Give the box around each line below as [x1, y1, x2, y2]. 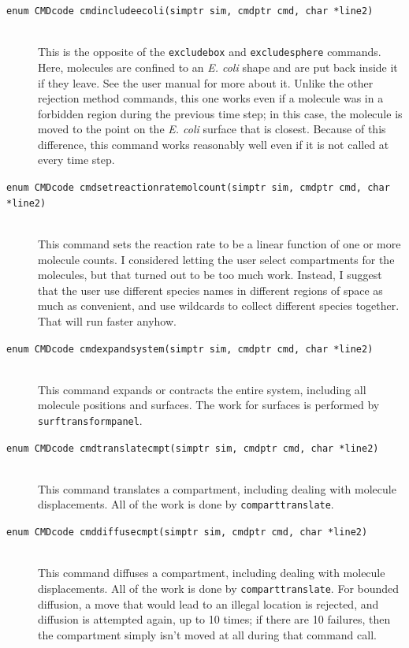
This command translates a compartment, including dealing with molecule [38, 480, 396, 497]
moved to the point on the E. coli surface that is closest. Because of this [38, 121, 386, 137]
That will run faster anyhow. [38, 312, 177, 329]
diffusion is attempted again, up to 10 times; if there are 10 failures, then [38, 611, 391, 628]
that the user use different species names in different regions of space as [38, 281, 383, 298]
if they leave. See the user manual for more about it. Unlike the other [38, 74, 374, 91]
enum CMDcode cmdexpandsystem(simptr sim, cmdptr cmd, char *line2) [6, 343, 374, 355]
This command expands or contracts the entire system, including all [38, 381, 366, 397]
